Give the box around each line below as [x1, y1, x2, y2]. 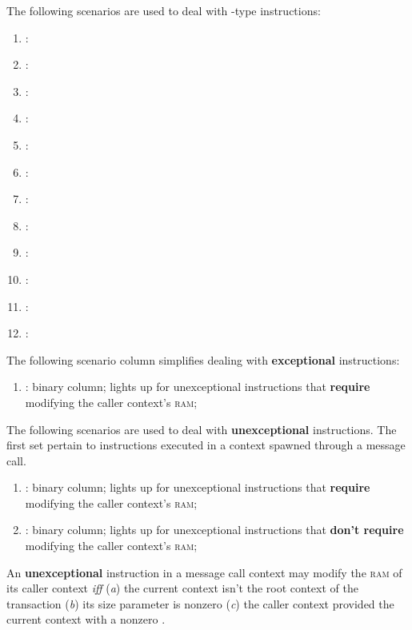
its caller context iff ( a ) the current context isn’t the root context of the [6, 580, 358, 596]
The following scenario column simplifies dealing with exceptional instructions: [6, 351, 400, 368]
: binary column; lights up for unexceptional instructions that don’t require [25, 521, 404, 538]
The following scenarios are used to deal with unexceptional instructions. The [6, 421, 397, 437]
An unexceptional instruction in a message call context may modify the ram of [6, 564, 402, 580]
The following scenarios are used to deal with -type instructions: [6, 2, 321, 18]
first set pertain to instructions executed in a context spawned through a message [6, 437, 406, 453]
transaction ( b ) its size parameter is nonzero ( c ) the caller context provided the [6, 595, 394, 612]
